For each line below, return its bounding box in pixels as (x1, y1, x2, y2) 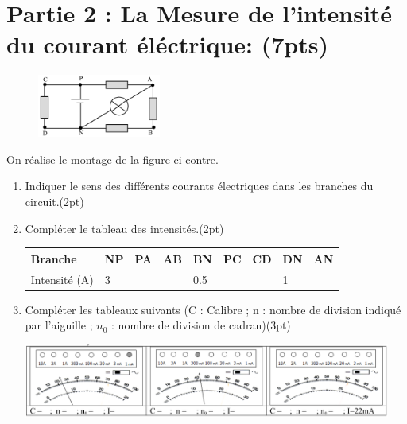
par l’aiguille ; (25, 317, 93, 333)
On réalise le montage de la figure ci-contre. (6, 150, 219, 167)
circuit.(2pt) (25, 193, 84, 209)
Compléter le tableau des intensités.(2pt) (25, 220, 224, 236)
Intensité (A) (30, 270, 94, 287)
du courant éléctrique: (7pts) (6, 28, 328, 60)
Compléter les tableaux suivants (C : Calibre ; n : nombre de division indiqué (25, 301, 401, 317)
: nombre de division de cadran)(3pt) (111, 317, 291, 333)
